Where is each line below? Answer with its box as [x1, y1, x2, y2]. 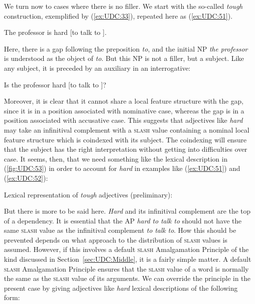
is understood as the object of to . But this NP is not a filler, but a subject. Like [4, 53, 244, 63]
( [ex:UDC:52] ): [4, 172, 48, 183]
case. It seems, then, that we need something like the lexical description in [4, 153, 227, 164]
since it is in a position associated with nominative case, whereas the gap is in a [4, 105, 245, 115]
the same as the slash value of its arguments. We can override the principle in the [4, 273, 251, 283]
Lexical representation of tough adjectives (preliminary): [4, 189, 172, 199]
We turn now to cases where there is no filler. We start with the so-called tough [4, 1, 243, 11]
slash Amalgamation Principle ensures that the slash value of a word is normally [4, 263, 249, 274]
